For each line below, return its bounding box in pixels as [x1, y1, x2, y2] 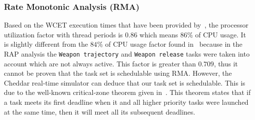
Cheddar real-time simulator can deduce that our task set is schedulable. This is [4, 77, 246, 88]
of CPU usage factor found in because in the [105, 39, 243, 49]
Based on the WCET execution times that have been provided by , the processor [4, 20, 249, 30]
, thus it [214, 58, 238, 68]
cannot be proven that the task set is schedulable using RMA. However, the [4, 68, 232, 78]
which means [140, 29, 178, 39]
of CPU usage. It [195, 29, 246, 39]
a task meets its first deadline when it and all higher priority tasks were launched [4, 97, 249, 107]
